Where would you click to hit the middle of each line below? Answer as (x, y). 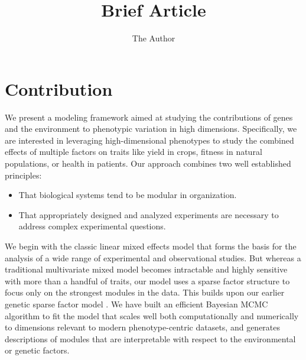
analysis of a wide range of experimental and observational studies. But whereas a (153, 257)
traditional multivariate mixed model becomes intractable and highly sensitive (146, 269)
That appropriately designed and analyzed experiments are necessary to (149, 214)
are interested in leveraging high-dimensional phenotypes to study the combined (149, 140)
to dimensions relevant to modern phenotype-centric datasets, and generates (143, 327)
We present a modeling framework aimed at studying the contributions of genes (149, 117)
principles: (23, 175)
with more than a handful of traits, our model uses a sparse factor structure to (147, 280)
